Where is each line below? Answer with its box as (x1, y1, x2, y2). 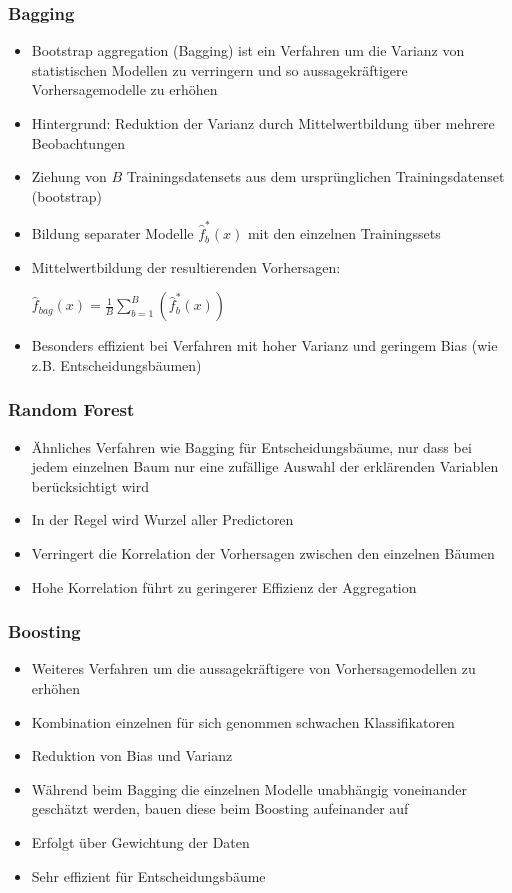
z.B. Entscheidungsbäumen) (31, 354, 202, 375)
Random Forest (8, 397, 135, 422)
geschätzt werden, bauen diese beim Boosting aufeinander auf (31, 798, 409, 819)
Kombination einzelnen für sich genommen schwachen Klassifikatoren (31, 711, 455, 732)
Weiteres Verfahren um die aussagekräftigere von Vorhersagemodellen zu (31, 658, 476, 679)
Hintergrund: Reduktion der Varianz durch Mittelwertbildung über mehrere (31, 113, 495, 133)
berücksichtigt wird (31, 475, 150, 496)
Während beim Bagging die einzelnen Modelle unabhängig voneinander (31, 778, 467, 799)
